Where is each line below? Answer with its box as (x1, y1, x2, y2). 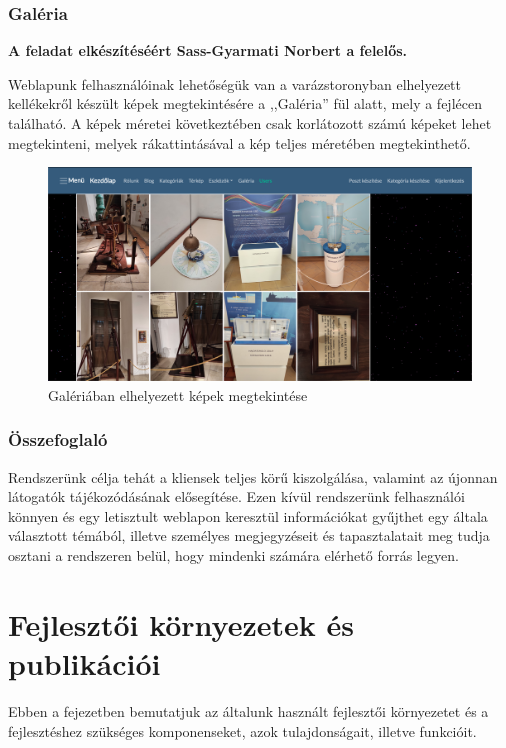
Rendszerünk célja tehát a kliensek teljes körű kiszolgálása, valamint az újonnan (8, 466, 498, 487)
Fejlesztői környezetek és (8, 603, 354, 644)
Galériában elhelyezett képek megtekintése (48, 384, 308, 405)
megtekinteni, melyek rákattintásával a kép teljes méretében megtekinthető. (8, 132, 471, 153)
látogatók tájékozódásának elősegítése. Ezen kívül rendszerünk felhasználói (8, 486, 465, 507)
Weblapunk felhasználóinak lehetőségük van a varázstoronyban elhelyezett (8, 73, 461, 94)
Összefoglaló (8, 427, 108, 452)
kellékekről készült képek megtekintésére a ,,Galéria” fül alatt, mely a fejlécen (8, 93, 482, 114)
